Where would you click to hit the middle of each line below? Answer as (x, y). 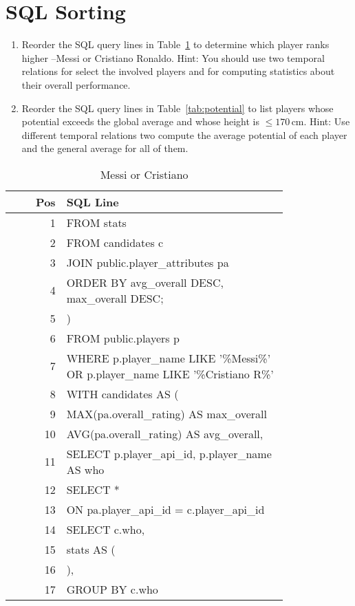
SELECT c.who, (106, 529)
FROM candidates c (115, 242)
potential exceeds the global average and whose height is (140, 121)
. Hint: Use (327, 121)
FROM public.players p (123, 338)
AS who (85, 469)
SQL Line (93, 202)
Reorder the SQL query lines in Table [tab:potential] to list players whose (177, 108)
